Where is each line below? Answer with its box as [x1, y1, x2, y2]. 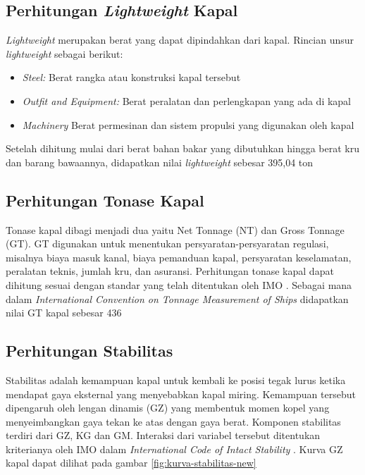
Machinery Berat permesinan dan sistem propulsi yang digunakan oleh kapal [22, 117, 354, 132]
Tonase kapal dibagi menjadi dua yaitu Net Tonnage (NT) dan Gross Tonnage [6, 222, 345, 237]
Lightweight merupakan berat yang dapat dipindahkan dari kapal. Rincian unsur [6, 32, 354, 47]
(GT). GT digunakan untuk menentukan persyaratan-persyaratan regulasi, [6, 236, 329, 251]
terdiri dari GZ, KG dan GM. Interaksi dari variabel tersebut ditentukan [6, 428, 321, 443]
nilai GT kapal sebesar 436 [6, 305, 122, 320]
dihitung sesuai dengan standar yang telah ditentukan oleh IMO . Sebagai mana [6, 277, 352, 292]
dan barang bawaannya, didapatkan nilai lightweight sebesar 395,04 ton [6, 154, 314, 169]
